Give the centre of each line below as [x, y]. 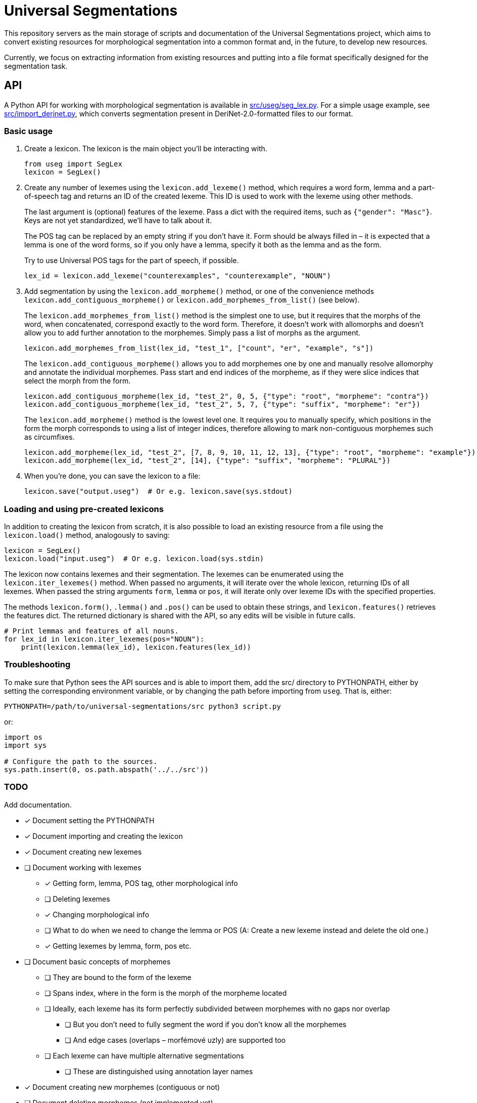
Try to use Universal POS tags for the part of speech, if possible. [132, 261]
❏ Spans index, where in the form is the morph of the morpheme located [166, 993]
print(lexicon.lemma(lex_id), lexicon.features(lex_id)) [136, 647]
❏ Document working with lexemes [83, 867]
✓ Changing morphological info [97, 914]
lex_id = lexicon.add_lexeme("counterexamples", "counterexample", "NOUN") [178, 276]
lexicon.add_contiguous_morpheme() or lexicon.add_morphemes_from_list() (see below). [192, 300]
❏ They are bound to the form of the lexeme [118, 977]
